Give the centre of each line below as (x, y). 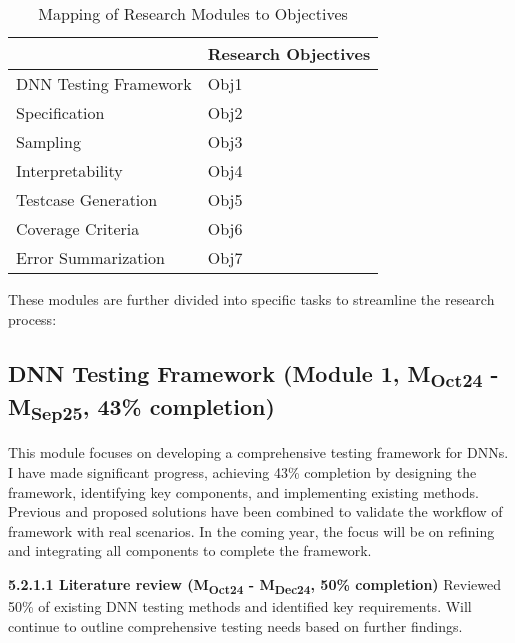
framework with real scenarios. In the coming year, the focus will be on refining (251, 530)
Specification (60, 112)
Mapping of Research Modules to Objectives (193, 13)
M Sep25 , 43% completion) (141, 408)
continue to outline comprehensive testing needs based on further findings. (235, 625)
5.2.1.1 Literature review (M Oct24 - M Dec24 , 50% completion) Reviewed (255, 585)
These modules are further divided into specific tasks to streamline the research (251, 299)
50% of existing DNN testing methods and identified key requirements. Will (240, 606)
